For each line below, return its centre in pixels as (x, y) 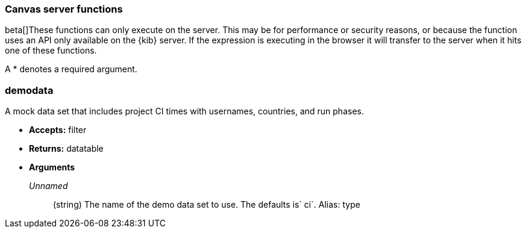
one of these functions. (51, 51)
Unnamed (49, 186)
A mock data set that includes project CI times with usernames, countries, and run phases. (184, 111)
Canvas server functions (64, 9)
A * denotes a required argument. (71, 69)
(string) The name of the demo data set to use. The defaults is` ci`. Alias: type (207, 205)
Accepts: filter (58, 130)
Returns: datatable (66, 149)
